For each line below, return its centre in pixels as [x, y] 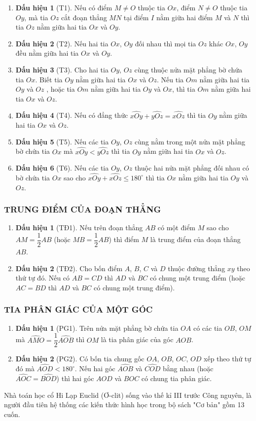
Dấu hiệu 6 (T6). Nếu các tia [62, 168]
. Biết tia [49, 79]
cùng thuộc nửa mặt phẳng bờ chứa [188, 69]
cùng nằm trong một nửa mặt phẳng [190, 141]
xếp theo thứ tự [228, 359]
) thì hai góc [75, 378]
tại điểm [136, 17]
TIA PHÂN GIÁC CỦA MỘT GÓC [78, 309]
